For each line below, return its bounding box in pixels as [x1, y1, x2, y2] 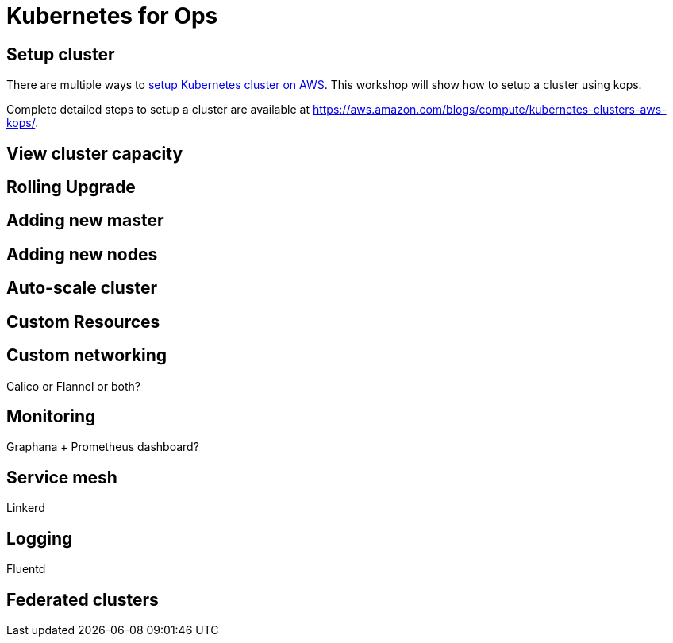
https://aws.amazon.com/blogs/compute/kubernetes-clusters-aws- [312, 102, 667, 117]
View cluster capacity [6, 143, 183, 164]
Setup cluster [6, 44, 115, 64]
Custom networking [6, 345, 167, 366]
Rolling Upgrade [6, 177, 136, 198]
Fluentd [6, 562, 46, 576]
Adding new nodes [6, 244, 158, 264]
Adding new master [6, 210, 164, 231]
